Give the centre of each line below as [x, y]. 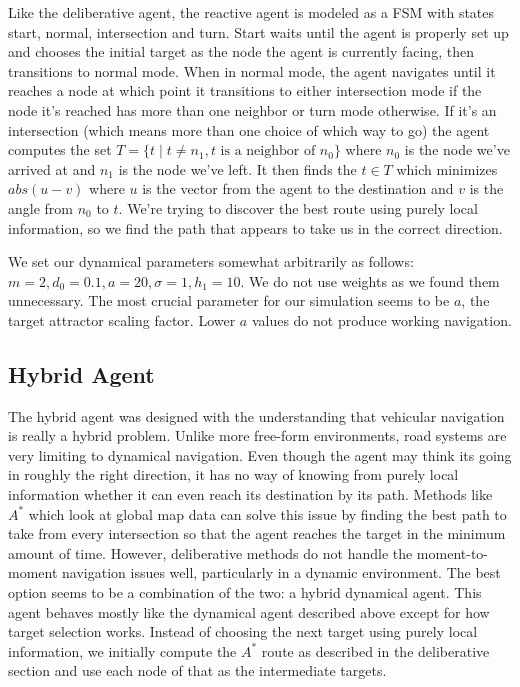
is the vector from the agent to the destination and [298, 188]
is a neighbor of [268, 151]
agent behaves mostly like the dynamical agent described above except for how [249, 611]
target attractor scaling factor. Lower [122, 319]
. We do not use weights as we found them [370, 280]
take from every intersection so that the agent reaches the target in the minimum [257, 533]
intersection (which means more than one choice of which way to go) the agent [249, 129]
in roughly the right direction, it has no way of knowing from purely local [233, 474]
